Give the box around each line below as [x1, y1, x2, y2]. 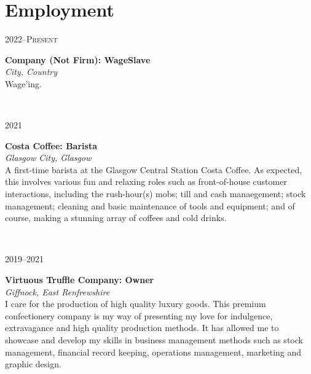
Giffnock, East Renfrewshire [5, 285, 110, 298]
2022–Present [5, 33, 58, 45]
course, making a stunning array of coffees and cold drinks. [5, 211, 227, 224]
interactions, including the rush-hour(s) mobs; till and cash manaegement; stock [5, 187, 306, 200]
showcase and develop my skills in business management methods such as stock [5, 333, 303, 346]
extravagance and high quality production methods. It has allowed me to [5, 321, 279, 334]
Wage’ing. [5, 77, 42, 90]
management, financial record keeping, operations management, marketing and [5, 345, 302, 358]
